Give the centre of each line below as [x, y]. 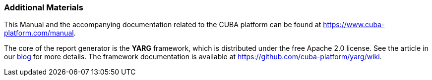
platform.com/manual [39, 33]
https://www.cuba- [354, 25]
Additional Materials [44, 7]
